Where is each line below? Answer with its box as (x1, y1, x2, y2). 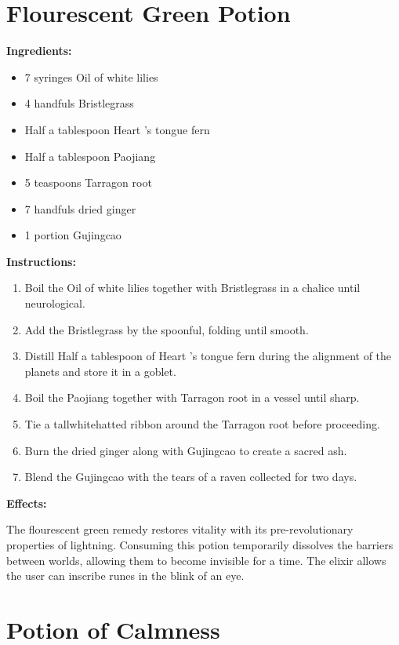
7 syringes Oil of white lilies (24, 68, 158, 85)
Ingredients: (6, 42, 72, 59)
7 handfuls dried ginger (24, 200, 136, 217)
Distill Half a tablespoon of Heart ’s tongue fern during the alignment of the (24, 348, 392, 364)
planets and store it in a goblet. (24, 363, 176, 379)
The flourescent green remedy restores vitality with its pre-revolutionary (6, 521, 354, 537)
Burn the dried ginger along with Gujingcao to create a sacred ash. (24, 442, 347, 458)
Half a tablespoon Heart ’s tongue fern (24, 121, 210, 137)
